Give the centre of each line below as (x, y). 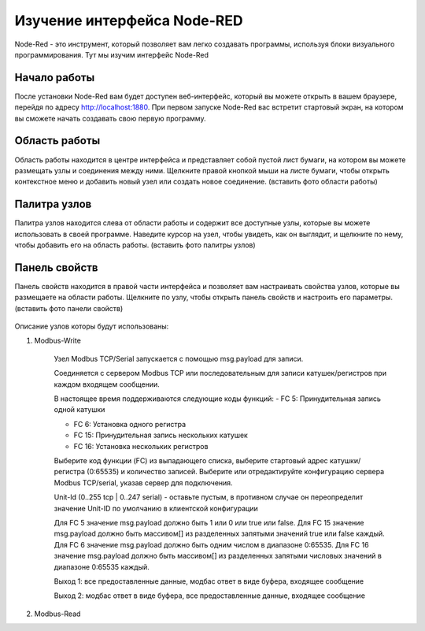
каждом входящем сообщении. (107, 384)
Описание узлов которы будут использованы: (92, 326)
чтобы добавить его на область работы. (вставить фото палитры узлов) (135, 245)
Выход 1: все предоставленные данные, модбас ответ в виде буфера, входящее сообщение (209, 581)
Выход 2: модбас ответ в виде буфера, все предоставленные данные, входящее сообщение (210, 596)
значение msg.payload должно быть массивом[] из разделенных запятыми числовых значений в (218, 556)
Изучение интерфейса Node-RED (129, 20)
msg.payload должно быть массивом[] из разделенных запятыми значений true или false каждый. (219, 534)
